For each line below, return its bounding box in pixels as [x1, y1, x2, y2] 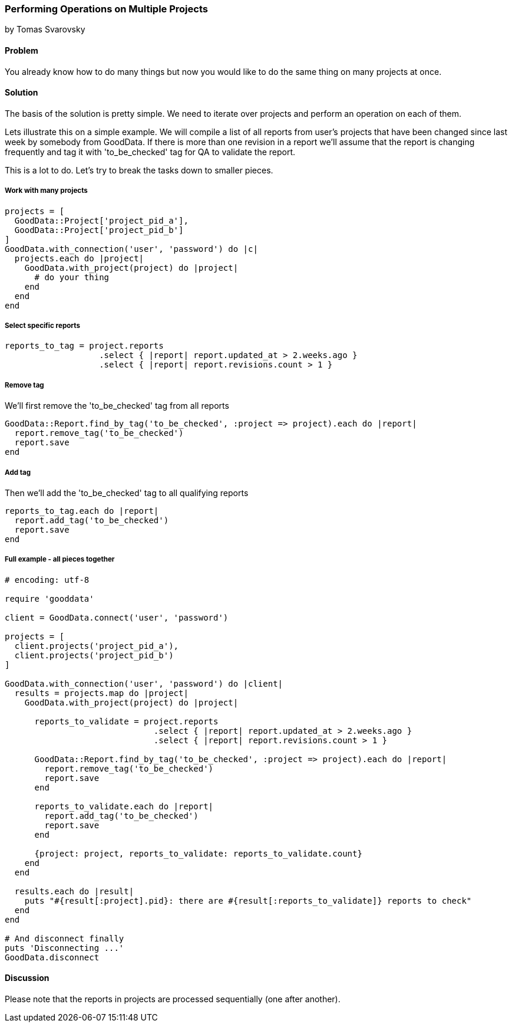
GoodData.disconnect [5, 952, 100, 962]
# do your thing [34, 272, 110, 282]
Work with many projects [5, 186, 88, 195]
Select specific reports [5, 321, 80, 330]
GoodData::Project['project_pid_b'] [14, 225, 184, 235]
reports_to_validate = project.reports [34, 716, 219, 726]
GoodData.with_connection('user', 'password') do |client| [5, 678, 283, 688]
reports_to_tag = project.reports [5, 341, 164, 351]
